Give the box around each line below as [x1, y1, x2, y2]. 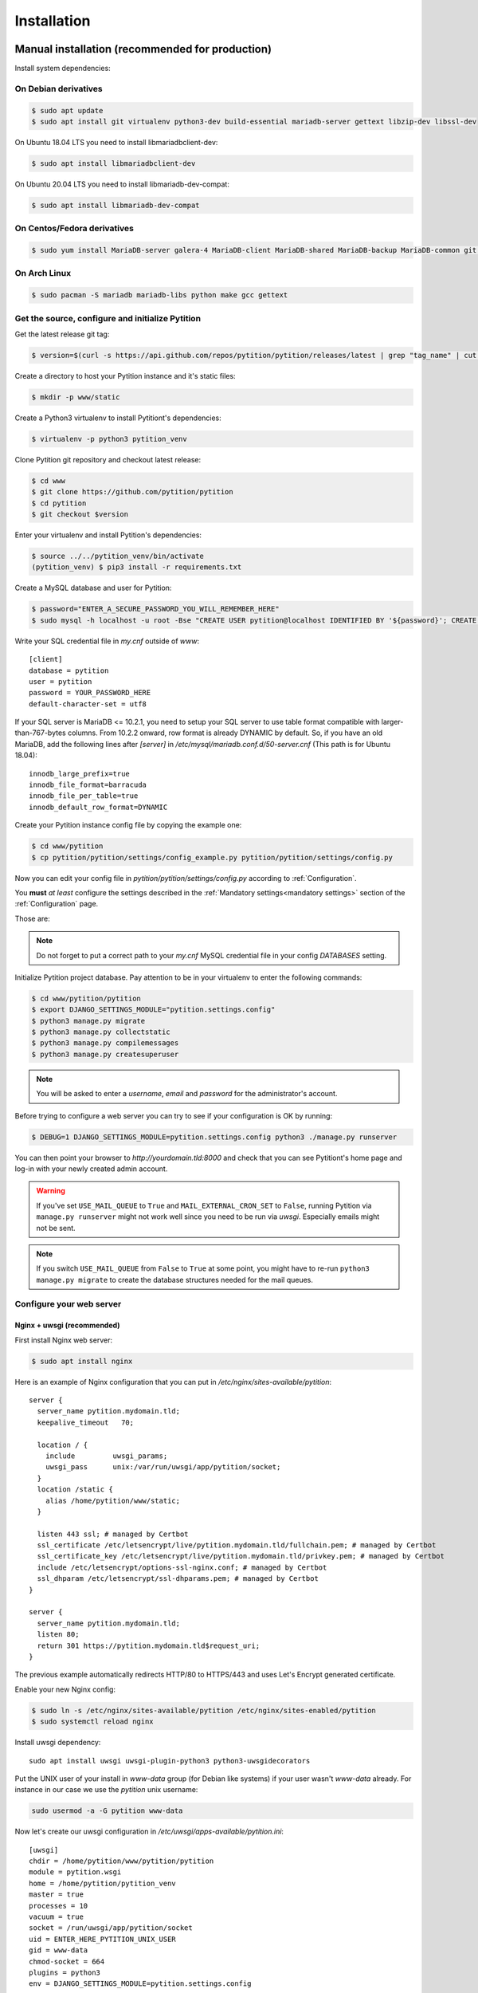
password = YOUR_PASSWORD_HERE [29, 688, 151, 698]
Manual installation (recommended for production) [14, 42, 272, 56]
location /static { [37, 1485, 113, 1494]
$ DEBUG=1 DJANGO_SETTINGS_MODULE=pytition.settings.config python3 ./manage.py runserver [31, 1132, 398, 1142]
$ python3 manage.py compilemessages [31, 1039, 179, 1048]
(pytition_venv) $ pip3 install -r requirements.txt [31, 563, 242, 572]
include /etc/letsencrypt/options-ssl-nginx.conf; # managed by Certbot [37, 1563, 327, 1572]
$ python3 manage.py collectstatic [31, 1028, 170, 1036]
